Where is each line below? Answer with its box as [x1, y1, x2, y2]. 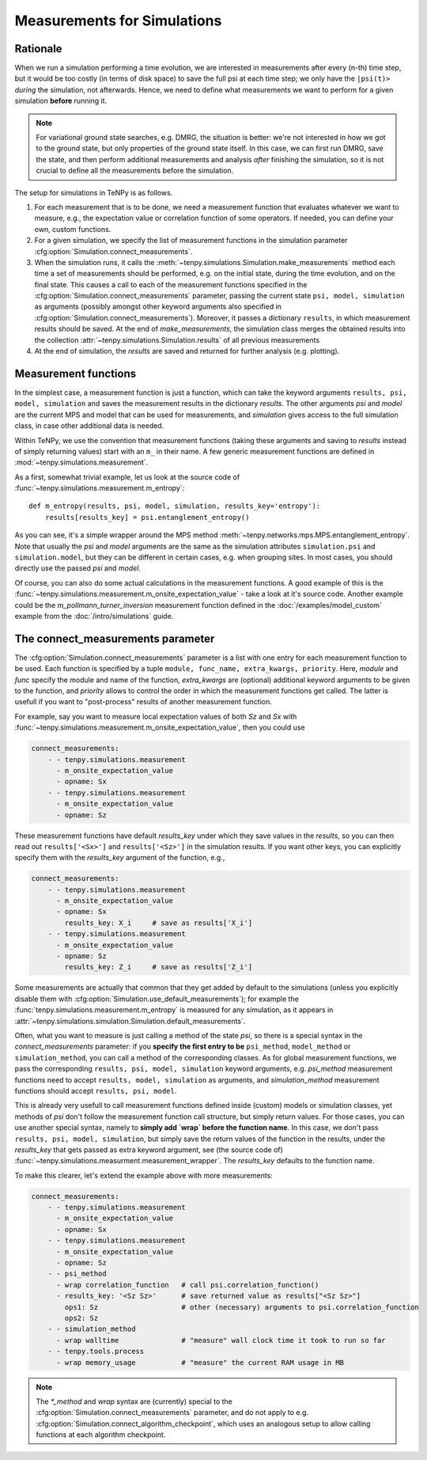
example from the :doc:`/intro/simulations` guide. [14, 611, 174, 620]
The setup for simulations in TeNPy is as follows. [14, 188, 173, 197]
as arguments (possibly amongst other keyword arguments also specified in [34, 301, 282, 312]
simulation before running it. [14, 96, 108, 106]
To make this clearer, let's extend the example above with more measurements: [14, 1170, 273, 1180]
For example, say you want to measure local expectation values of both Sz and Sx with [14, 711, 297, 721]
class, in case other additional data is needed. [14, 421, 164, 430]
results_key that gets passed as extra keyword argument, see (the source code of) [14, 1144, 284, 1155]
